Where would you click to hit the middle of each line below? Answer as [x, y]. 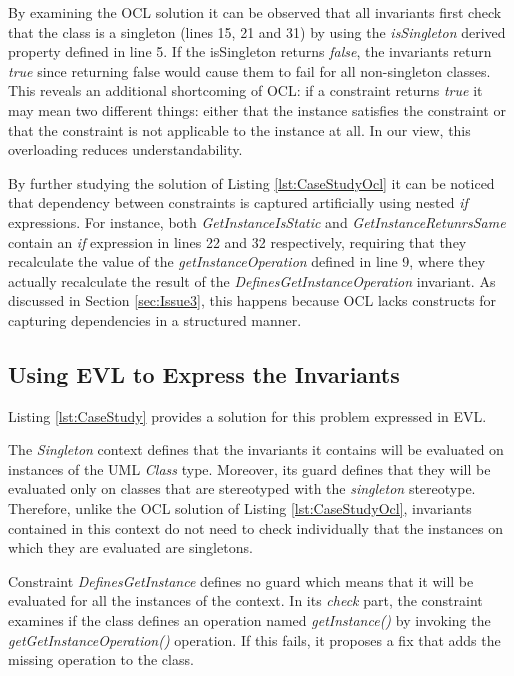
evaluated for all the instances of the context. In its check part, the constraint [245, 600]
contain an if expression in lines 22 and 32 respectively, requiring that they [237, 241]
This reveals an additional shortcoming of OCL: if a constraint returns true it [245, 90]
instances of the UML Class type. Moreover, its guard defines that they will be [249, 468]
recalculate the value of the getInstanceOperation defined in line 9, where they [247, 261]
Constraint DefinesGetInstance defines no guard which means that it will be [241, 580]
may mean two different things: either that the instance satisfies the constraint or [257, 109]
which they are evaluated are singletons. [130, 547]
